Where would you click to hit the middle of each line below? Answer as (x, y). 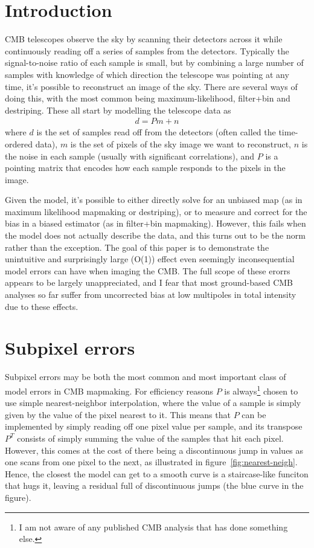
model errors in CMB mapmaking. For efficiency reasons (109, 391)
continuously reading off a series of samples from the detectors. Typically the (147, 50)
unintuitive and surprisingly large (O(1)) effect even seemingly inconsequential (150, 259)
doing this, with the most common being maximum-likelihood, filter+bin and (148, 98)
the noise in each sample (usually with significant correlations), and (130, 156)
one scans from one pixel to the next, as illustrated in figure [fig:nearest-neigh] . (151, 462)
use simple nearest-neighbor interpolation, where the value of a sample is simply (153, 403)
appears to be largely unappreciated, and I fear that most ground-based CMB (149, 282)
